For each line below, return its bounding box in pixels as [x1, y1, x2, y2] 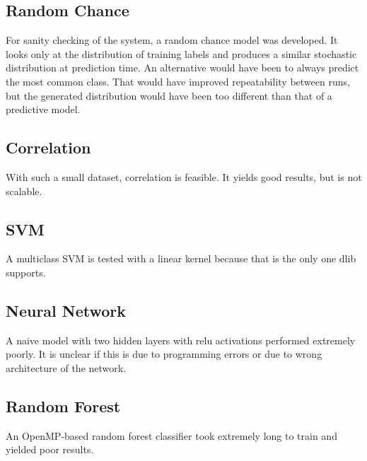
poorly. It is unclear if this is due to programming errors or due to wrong [6, 346, 322, 361]
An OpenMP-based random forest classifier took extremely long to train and [6, 428, 337, 443]
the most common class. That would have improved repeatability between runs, [6, 74, 350, 88]
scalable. [6, 183, 42, 198]
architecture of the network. [6, 360, 127, 375]
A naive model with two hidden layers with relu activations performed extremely [6, 332, 356, 347]
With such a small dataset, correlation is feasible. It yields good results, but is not [6, 169, 362, 184]
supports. [6, 264, 46, 279]
